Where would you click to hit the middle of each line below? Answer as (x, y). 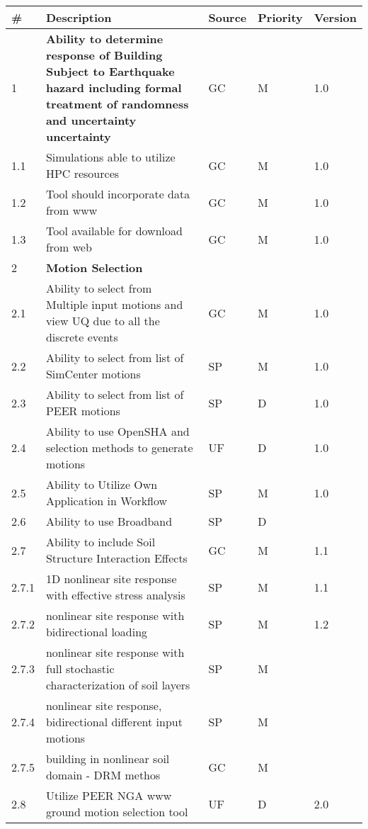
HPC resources (82, 173)
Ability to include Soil (100, 542)
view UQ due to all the (103, 321)
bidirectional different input (114, 722)
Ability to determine (104, 39)
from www (71, 210)
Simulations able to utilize (110, 157)
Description (79, 17)
